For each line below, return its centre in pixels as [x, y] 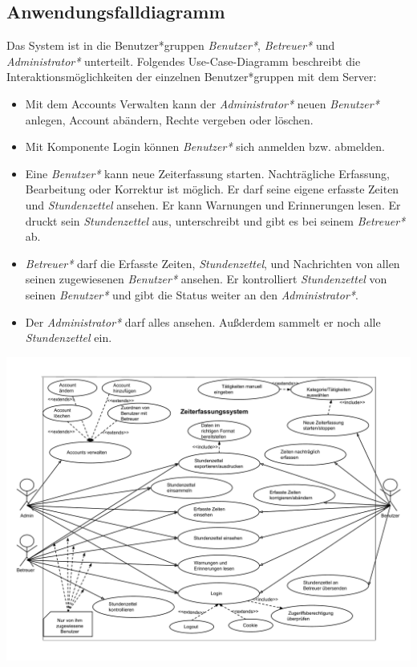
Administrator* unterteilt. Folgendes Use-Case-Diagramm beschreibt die [184, 61]
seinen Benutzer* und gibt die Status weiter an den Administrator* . [192, 294]
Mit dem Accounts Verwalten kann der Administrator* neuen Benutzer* [202, 103]
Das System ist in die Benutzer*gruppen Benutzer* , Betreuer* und [171, 45]
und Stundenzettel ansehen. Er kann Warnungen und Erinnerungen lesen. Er [213, 204]
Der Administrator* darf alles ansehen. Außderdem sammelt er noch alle [203, 321]
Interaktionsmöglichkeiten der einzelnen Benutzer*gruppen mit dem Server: [192, 77]
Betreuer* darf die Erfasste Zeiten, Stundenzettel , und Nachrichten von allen [213, 263]
